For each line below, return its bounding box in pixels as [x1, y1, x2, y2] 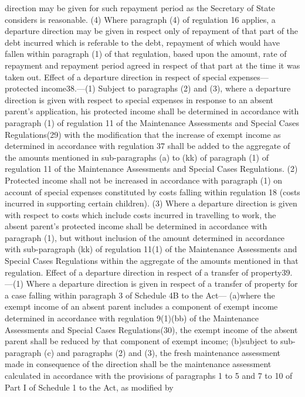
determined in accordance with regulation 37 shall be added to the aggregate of [5, 140, 290, 152]
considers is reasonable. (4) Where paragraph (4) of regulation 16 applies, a [5, 13, 276, 25]
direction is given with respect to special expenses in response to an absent [5, 93, 274, 106]
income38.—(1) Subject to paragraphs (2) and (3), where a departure [41, 82, 291, 94]
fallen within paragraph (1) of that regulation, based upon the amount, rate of [5, 47, 287, 60]
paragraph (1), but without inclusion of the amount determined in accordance [5, 231, 285, 243]
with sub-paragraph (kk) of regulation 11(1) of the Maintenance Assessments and [5, 243, 297, 255]
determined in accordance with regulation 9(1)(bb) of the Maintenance [5, 312, 259, 324]
